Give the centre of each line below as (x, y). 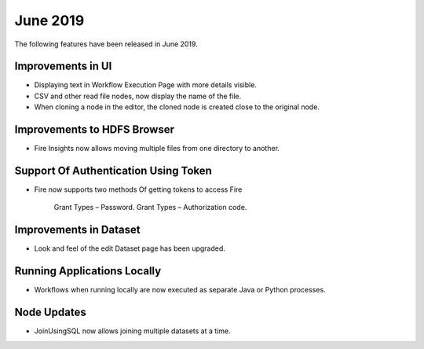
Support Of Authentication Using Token (113, 170)
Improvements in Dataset (77, 230)
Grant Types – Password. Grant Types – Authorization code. (150, 208)
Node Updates (50, 312)
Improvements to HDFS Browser (95, 130)
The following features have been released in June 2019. (106, 44)
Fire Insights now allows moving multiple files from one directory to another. (157, 149)
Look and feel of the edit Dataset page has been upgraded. (130, 248)
